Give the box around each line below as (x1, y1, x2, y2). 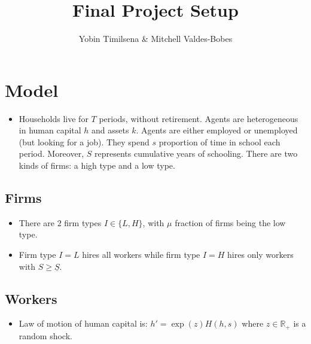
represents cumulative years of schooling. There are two (94, 147, 298, 160)
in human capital (19, 124, 81, 136)
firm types (64, 216, 102, 229)
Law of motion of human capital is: (19, 317, 148, 330)
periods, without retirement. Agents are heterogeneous (99, 112, 298, 124)
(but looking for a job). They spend (19, 135, 150, 148)
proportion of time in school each (158, 135, 280, 148)
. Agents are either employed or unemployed (136, 124, 298, 136)
